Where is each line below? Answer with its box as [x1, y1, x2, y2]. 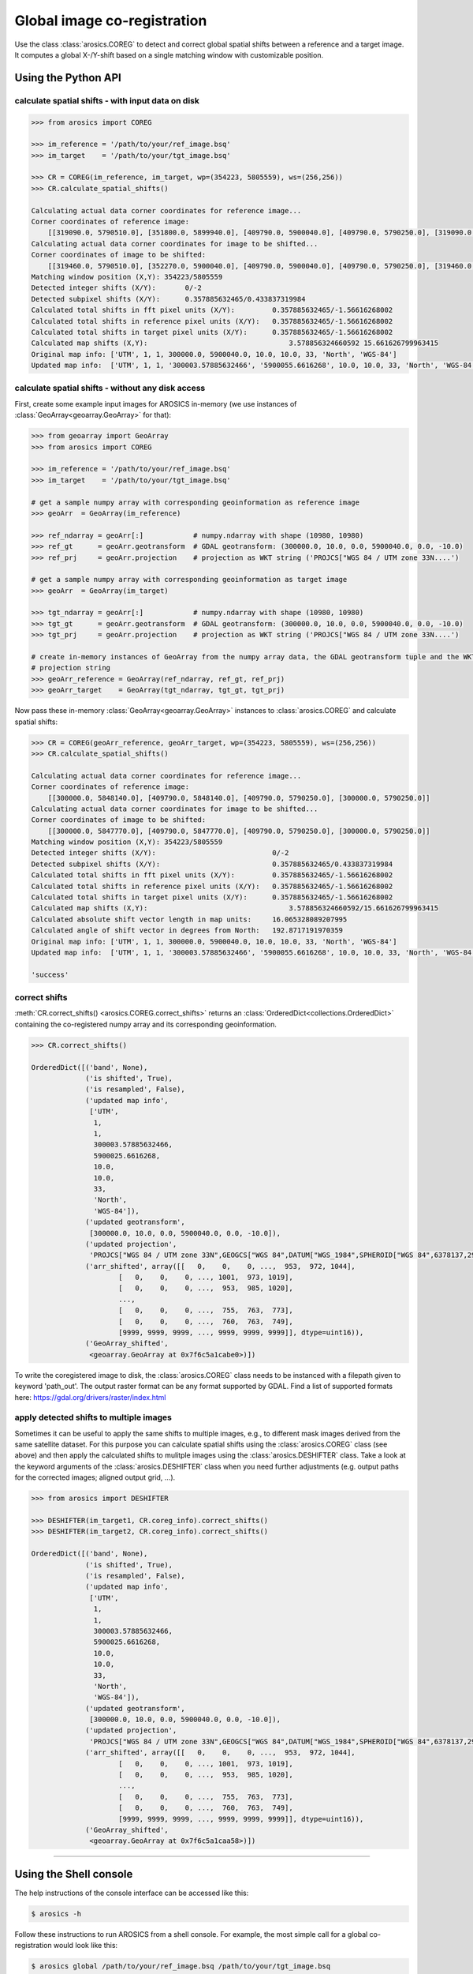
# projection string [31, 663, 110, 673]
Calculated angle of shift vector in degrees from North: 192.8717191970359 [31, 926, 343, 935]
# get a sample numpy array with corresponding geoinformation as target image [31, 575, 348, 584]
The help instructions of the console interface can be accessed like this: [14, 1888, 249, 1897]
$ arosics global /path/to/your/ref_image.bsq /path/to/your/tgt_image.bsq [31, 1962, 331, 1971]
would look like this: [53, 1941, 118, 1950]
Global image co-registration [14, 12, 207, 29]
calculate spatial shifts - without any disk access [14, 383, 206, 394]
